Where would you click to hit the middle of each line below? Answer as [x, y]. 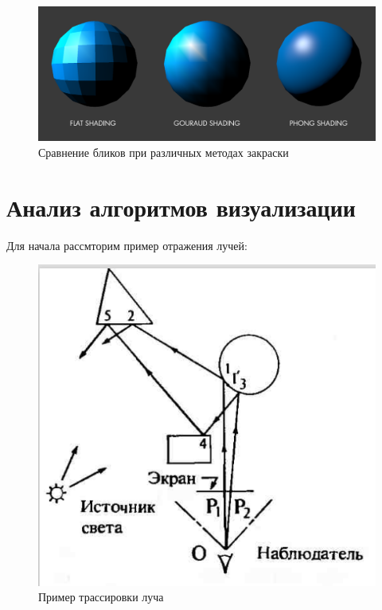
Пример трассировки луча [101, 597]
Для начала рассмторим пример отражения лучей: [127, 245]
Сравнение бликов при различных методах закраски [164, 152]
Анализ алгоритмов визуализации [181, 207]
